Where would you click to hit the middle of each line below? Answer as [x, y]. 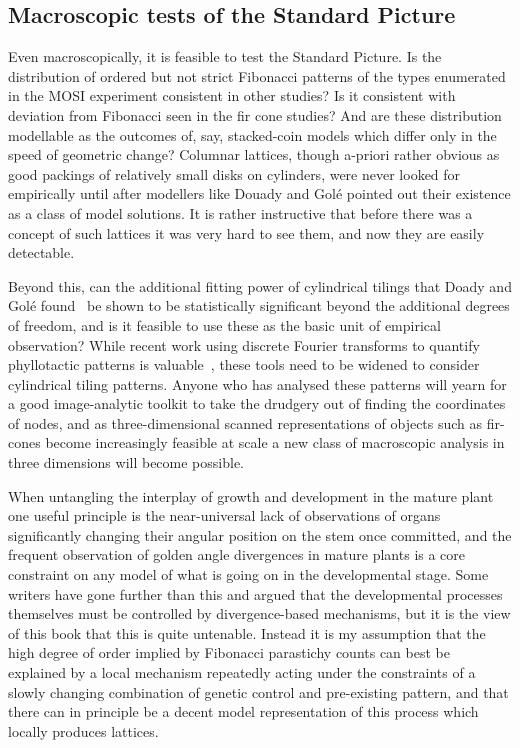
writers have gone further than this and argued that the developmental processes [255, 593]
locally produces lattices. [83, 730]
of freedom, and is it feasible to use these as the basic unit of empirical [224, 324]
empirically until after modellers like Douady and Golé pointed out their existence [259, 193]
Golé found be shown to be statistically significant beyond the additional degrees [259, 305]
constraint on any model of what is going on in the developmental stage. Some [248, 574]
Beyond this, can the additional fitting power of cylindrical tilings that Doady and [260, 285]
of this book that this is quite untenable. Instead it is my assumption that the [247, 632]
